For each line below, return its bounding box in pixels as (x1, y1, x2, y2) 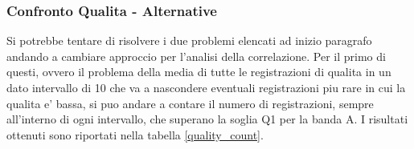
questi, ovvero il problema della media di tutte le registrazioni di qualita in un (6, 63, 391, 80)
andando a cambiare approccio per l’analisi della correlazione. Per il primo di (6, 47, 386, 64)
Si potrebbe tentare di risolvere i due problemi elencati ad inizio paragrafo (6, 32, 372, 49)
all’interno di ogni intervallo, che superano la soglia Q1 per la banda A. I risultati (6, 111, 408, 127)
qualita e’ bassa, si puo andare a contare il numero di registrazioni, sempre (6, 95, 374, 111)
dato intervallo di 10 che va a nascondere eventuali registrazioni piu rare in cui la (6, 79, 406, 95)
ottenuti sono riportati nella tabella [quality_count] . (6, 126, 264, 143)
